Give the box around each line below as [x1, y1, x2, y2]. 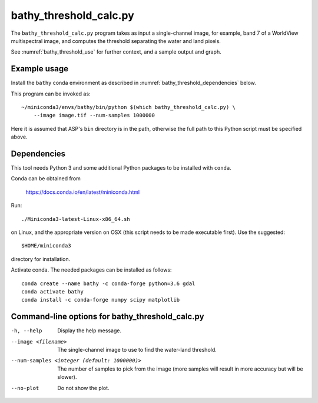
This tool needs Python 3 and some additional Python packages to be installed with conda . [11, 164, 232, 171]
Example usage [11, 64, 69, 74]
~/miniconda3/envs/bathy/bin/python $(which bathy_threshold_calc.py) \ [21, 104, 236, 111]
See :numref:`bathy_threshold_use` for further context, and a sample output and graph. [11, 48, 222, 55]
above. [11, 133, 28, 141]
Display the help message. [57, 327, 122, 334]
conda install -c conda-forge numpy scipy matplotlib [21, 296, 180, 303]
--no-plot [11, 385, 39, 391]
